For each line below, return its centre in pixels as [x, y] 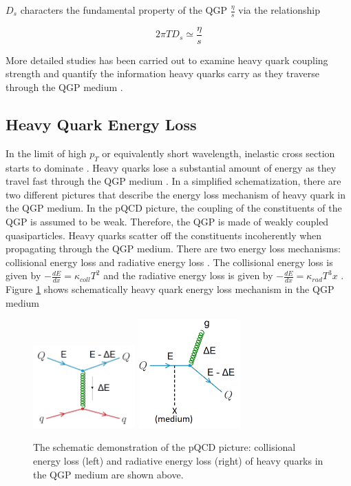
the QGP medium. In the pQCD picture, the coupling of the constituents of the [174, 208]
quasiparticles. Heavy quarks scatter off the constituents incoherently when [164, 235]
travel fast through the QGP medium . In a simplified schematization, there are [173, 181]
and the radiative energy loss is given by [188, 275]
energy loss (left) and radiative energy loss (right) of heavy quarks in [178, 460]
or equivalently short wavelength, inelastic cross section [219, 153]
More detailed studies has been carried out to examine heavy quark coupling [167, 60]
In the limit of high [46, 153]
